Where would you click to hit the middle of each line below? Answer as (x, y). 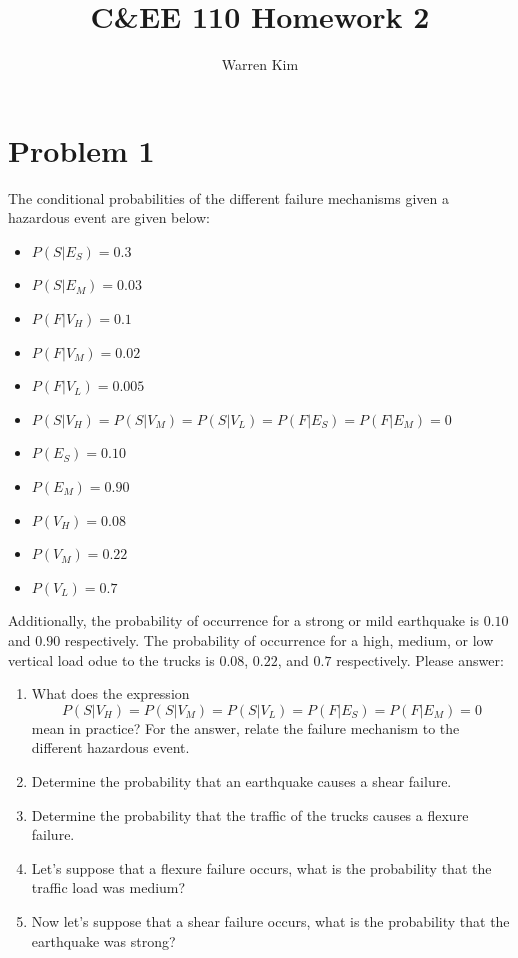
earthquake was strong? (103, 940)
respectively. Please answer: (420, 659)
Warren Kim (260, 64)
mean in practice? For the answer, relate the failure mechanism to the (245, 727)
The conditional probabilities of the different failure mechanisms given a (228, 197)
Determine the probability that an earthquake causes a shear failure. (241, 780)
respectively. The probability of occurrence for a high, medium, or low (279, 639)
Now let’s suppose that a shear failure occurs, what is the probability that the (270, 920)
